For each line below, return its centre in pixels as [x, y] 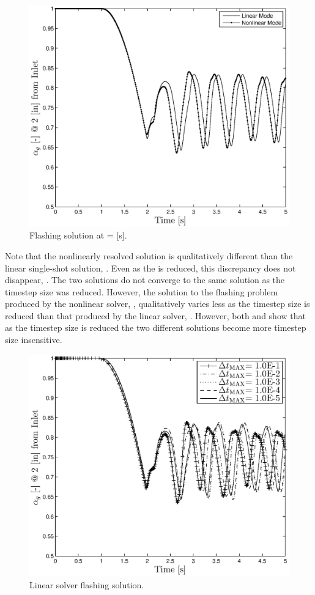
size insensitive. [34, 340]
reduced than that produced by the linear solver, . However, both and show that [155, 315]
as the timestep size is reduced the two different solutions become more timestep [156, 327]
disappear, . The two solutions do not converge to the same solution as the [145, 280]
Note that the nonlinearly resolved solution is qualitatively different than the [149, 255]
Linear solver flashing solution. [87, 584]
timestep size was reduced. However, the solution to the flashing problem [142, 291]
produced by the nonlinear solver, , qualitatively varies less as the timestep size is [157, 304]
